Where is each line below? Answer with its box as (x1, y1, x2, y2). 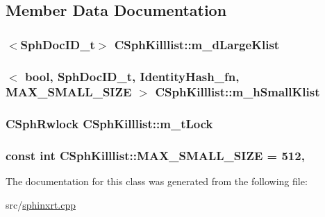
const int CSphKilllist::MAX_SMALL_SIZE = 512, (6, 147, 305, 164)
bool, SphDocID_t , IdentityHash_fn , (24, 67, 240, 85)
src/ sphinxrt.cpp (6, 198, 76, 212)
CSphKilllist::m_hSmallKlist (155, 83, 320, 101)
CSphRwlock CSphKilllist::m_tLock (6, 115, 213, 132)
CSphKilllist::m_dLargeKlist (114, 35, 280, 53)
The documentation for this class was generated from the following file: (6, 174, 308, 189)
